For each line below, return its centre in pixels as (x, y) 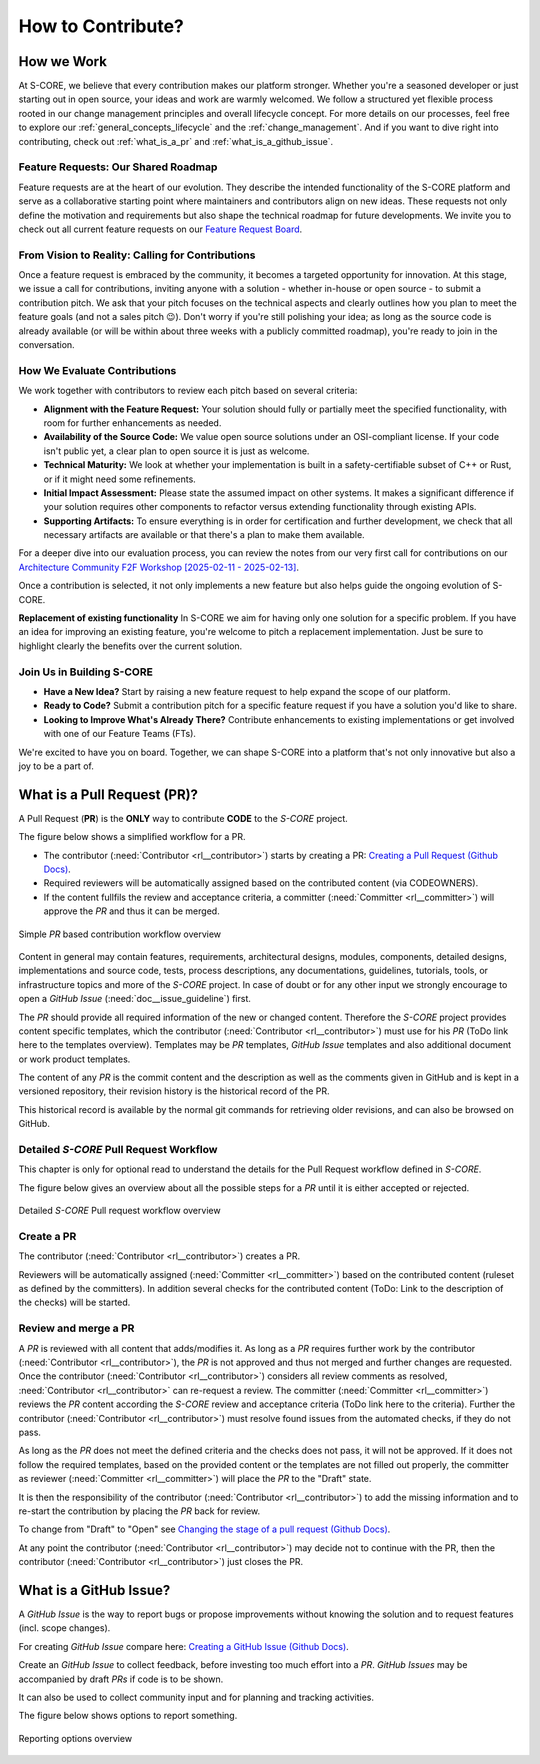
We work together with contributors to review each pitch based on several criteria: (188, 391)
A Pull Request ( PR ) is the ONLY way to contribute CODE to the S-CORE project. (183, 818)
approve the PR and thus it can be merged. (131, 911)
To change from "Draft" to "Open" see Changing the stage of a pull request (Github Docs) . (204, 1529)
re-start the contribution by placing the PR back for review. (139, 1511)
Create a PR (47, 1236)
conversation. (46, 345)
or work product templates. (74, 1059)
